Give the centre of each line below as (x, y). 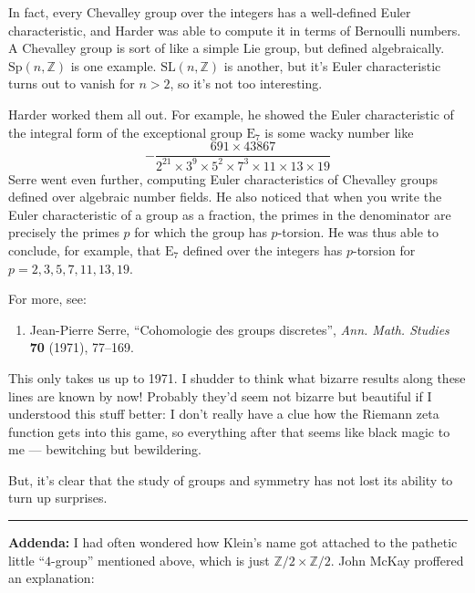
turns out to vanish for (72, 83)
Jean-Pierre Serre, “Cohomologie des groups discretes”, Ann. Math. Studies (239, 329)
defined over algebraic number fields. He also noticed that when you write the (225, 197)
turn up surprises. (58, 498)
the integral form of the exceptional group (125, 132)
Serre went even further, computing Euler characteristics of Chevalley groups (223, 178)
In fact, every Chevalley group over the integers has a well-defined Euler (210, 12)
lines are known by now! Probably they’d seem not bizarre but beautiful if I (220, 395)
